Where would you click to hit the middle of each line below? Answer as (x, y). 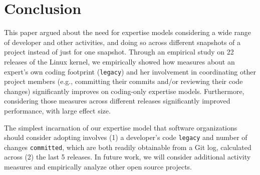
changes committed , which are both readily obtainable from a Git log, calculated (128, 147)
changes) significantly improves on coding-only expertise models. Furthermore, (124, 91)
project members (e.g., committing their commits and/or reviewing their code (123, 81)
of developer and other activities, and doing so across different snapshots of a (122, 42)
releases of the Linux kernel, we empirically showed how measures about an (119, 61)
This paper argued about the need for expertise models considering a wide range (127, 32)
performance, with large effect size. (57, 110)
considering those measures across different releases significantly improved (117, 101)
